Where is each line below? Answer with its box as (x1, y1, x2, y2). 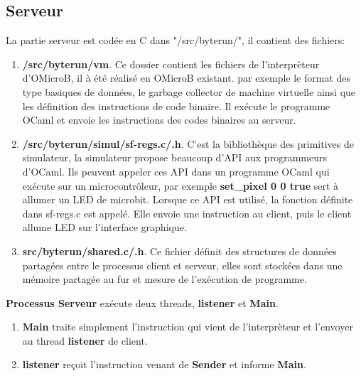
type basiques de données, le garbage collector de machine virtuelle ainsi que (22, 84, 356, 99)
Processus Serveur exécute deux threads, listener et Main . (6, 295, 279, 310)
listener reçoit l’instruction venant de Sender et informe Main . (22, 357, 306, 372)
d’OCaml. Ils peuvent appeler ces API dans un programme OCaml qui (22, 163, 330, 178)
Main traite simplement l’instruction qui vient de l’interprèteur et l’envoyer (22, 319, 353, 334)
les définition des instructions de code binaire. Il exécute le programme (22, 98, 330, 113)
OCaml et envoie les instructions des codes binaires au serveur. (22, 112, 296, 127)
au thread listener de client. (22, 333, 148, 348)
